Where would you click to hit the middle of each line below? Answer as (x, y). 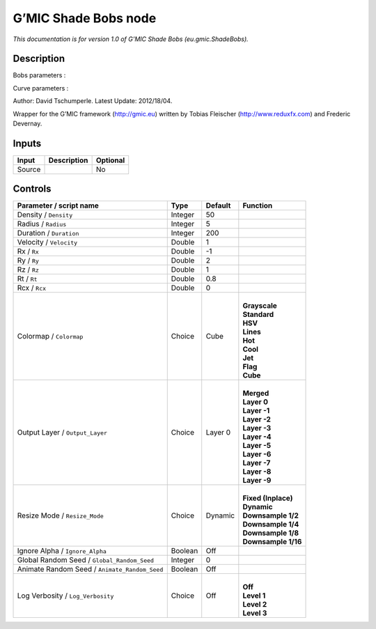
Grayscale (260, 306)
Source (29, 169)
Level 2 (255, 605)
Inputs (27, 143)
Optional (110, 160)
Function (258, 205)
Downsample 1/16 (272, 542)
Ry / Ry (28, 261)
